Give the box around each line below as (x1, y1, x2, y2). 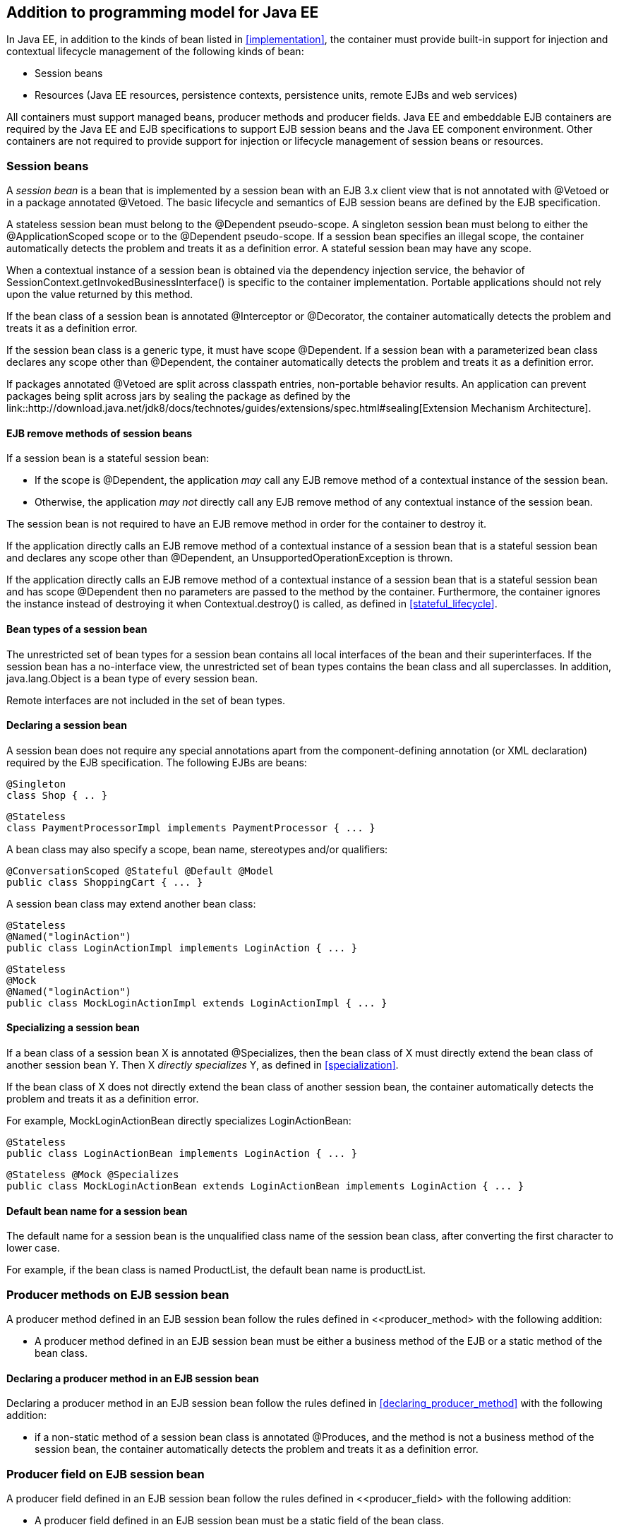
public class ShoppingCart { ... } (6, 876, 203, 888)
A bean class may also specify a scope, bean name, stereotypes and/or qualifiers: (6, 843, 388, 855)
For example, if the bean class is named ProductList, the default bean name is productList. (6, 1264, 426, 1276)
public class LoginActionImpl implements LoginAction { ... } (6, 942, 358, 954)
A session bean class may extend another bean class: (6, 897, 256, 910)
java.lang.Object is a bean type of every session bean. (6, 672, 258, 684)
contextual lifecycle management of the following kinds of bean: (6, 45, 304, 58)
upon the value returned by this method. (6, 288, 193, 301)
